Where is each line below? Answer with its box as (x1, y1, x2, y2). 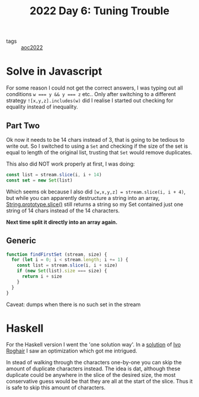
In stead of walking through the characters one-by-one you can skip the (6, 359, 182, 366)
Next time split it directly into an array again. (6, 218, 118, 226)
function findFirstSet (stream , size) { (6, 251, 108, 258)
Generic (6, 236, 37, 246)
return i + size (21, 274, 62, 280)
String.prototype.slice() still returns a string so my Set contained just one (6, 201, 184, 208)
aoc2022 (21, 44, 43, 51)
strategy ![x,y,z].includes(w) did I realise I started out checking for (6, 97, 174, 104)
